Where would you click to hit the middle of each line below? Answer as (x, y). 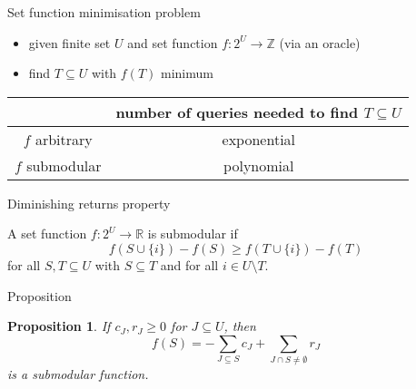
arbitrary (64, 139)
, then (240, 326)
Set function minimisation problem (104, 12)
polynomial (259, 165)
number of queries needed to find (237, 112)
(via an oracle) (320, 42)
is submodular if (193, 233)
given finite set (69, 42)
